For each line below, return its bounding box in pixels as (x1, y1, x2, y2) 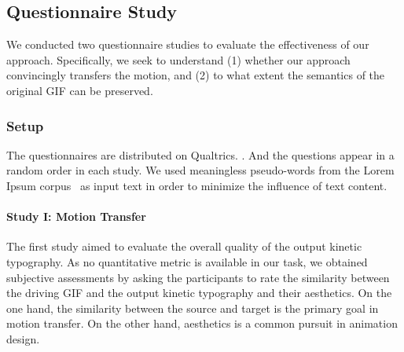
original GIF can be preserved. (6, 82, 153, 98)
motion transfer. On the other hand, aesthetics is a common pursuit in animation (6, 315, 398, 332)
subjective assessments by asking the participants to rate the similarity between (6, 269, 390, 285)
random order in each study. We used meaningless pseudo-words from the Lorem (6, 162, 395, 178)
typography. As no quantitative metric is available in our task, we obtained (6, 253, 368, 269)
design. (6, 330, 40, 346)
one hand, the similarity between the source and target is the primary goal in (6, 299, 379, 316)
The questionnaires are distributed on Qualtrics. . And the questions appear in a (6, 146, 395, 163)
